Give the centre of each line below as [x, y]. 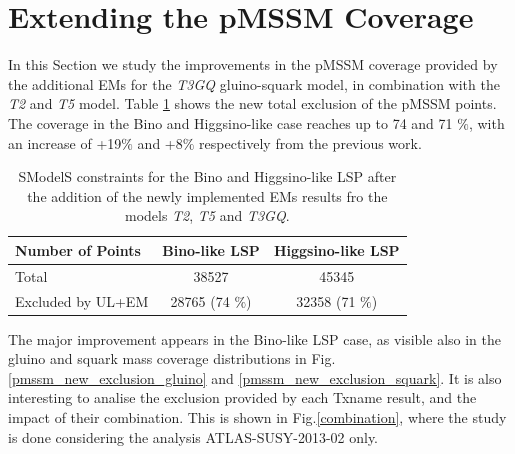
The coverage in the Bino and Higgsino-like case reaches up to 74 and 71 [230, 122]
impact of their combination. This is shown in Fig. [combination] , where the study [257, 417]
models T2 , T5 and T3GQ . [207, 215]
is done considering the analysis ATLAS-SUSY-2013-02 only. [193, 436]
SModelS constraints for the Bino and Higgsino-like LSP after [207, 176]
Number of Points [78, 249]
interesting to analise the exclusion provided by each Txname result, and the [242, 397]
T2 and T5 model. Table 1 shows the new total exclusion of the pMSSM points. [252, 103]
